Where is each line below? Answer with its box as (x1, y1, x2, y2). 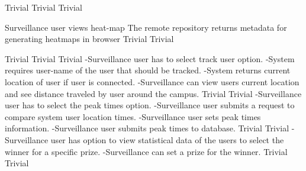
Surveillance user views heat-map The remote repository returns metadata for (5, 21, 287, 33)
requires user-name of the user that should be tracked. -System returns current (5, 64, 291, 76)
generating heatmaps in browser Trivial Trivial (5, 33, 174, 45)
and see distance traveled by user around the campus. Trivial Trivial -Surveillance (5, 87, 302, 99)
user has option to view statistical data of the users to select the (50, 133, 284, 146)
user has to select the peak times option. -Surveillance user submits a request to (5, 99, 295, 111)
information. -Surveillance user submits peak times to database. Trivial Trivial (5, 122, 289, 134)
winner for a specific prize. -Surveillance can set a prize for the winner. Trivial (5, 145, 288, 157)
